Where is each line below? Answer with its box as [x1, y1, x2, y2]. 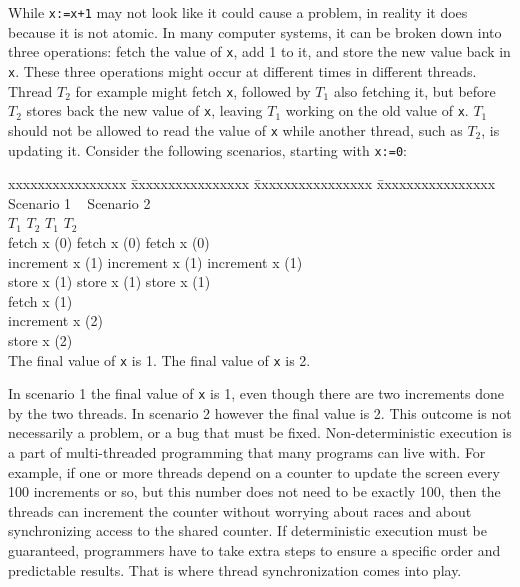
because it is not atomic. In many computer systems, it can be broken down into [8, 21, 502, 42]
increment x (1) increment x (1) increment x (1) [8, 251, 303, 272]
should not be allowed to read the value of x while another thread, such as [8, 119, 463, 140]
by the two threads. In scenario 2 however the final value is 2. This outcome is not [8, 402, 512, 423]
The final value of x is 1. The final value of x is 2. [8, 349, 311, 370]
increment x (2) [8, 310, 103, 331]
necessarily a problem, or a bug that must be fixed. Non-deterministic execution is [8, 422, 512, 443]
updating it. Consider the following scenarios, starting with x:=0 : [8, 139, 407, 160]
